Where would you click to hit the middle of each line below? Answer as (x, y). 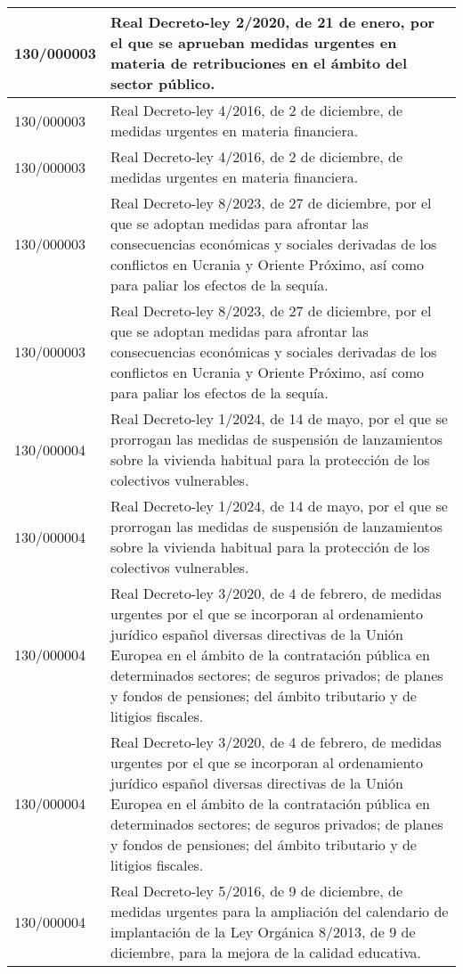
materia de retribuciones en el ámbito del (259, 63)
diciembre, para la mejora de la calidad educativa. (266, 952)
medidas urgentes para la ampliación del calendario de (280, 911)
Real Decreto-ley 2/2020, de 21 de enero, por (273, 22)
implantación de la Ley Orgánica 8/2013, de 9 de (263, 932)
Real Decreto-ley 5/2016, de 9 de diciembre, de (257, 891)
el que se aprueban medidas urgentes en (254, 42)
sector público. (163, 83)
